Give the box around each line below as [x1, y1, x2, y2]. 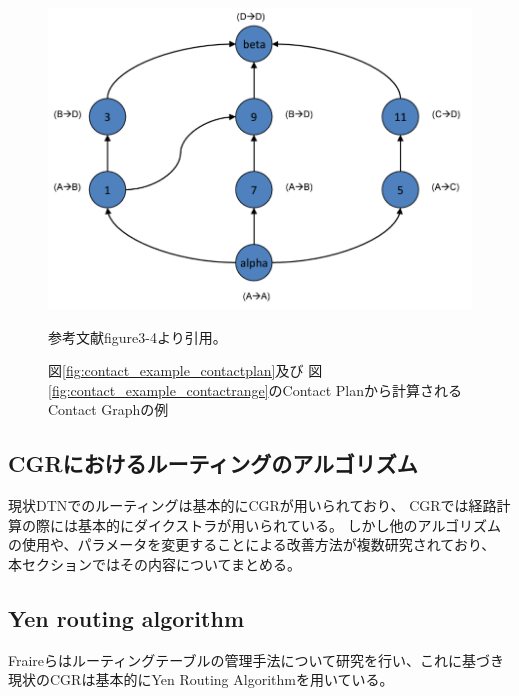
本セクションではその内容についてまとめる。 [8, 553, 301, 574]
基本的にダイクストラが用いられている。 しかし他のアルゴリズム [77, 514, 502, 535]
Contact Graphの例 [48, 399, 169, 420]
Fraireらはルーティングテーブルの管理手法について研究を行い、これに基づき [8, 649, 504, 670]
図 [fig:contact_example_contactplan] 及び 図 [48, 360, 323, 381]
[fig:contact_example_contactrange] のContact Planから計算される [48, 379, 463, 400]
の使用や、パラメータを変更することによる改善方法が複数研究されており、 [8, 534, 496, 555]
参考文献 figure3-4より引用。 [48, 326, 227, 347]
